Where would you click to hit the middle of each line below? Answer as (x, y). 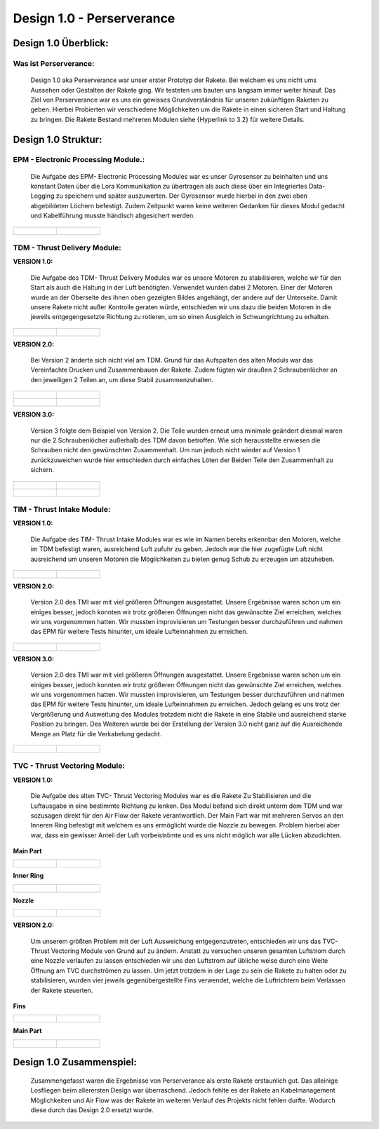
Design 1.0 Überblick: (61, 43)
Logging (42, 196)
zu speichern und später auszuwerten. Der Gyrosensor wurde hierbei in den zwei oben (182, 196)
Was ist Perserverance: (54, 63)
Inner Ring (28, 876)
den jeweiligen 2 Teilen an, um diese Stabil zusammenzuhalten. (122, 379)
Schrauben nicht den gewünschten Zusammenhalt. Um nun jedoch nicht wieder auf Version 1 (165, 450)
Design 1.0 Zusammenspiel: (75, 1062)
